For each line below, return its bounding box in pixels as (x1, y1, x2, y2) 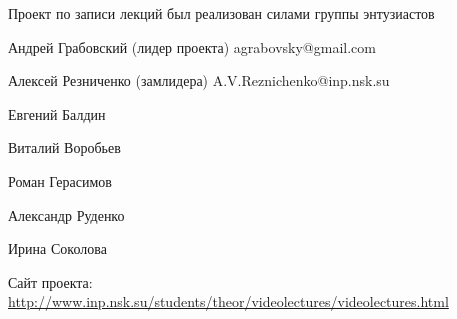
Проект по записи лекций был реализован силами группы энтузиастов (8, 3, 435, 23)
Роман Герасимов (8, 170, 112, 191)
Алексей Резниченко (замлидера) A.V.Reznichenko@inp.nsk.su (8, 70, 390, 91)
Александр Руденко (8, 204, 125, 225)
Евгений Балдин (8, 103, 106, 124)
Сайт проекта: (8, 271, 93, 292)
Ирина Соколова (8, 238, 107, 259)
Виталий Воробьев (8, 137, 121, 158)
